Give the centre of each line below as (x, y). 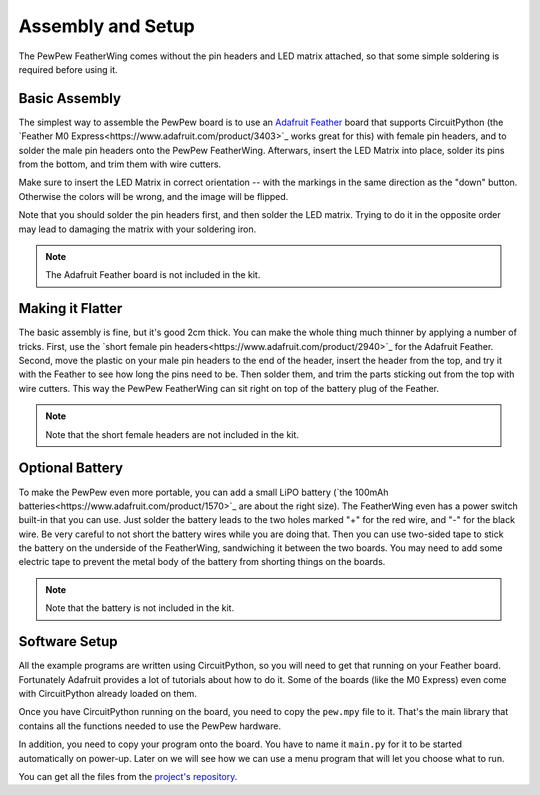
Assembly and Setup (106, 26)
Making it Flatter (70, 308)
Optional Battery (71, 468)
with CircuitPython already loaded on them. (107, 693)
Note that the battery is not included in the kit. (140, 608)
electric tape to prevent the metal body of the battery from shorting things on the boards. (202, 562)
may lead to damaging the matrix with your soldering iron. (137, 229)
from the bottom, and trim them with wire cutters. (120, 164)
